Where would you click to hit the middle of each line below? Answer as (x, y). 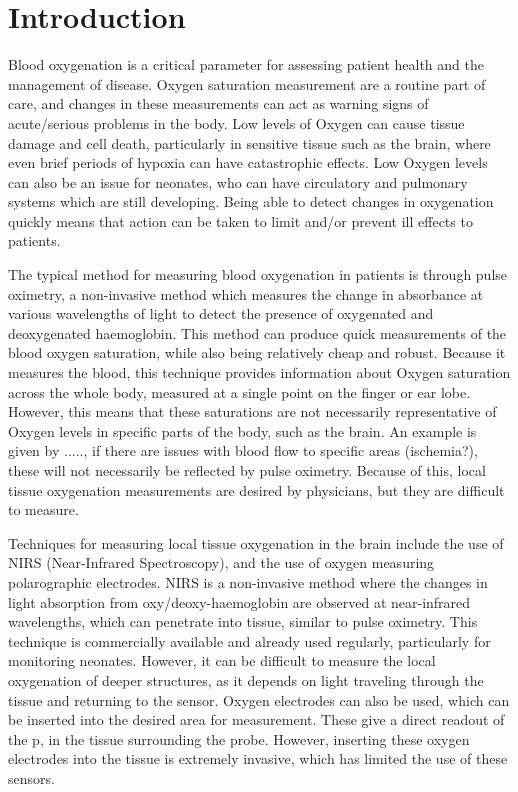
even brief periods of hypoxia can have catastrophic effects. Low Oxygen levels (248, 162)
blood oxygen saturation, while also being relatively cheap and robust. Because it (257, 352)
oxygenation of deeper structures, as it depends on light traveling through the (246, 679)
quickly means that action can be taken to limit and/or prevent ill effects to (240, 220)
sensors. (31, 777)
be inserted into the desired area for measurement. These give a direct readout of (256, 719)
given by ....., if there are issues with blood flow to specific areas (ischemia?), (243, 450)
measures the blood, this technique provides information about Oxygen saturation (259, 372)
